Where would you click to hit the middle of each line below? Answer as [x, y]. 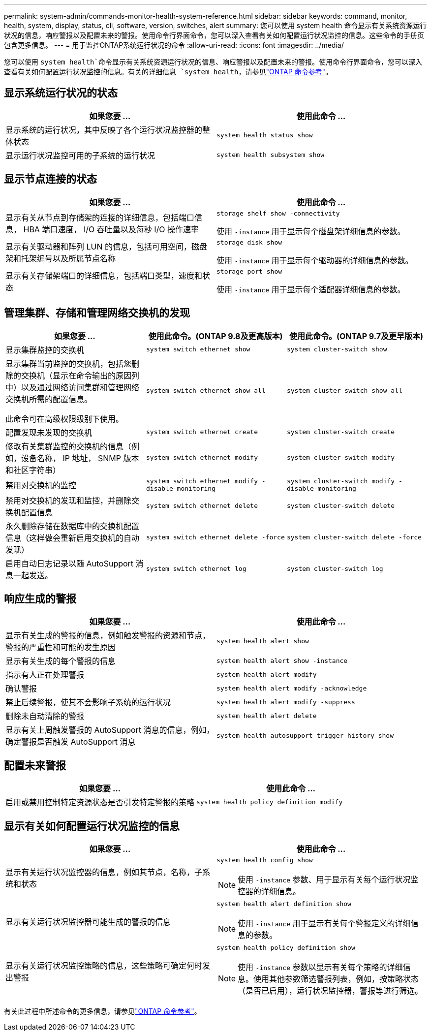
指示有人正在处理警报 [45, 675]
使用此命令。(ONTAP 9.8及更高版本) [215, 336]
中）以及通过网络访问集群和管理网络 [73, 387]
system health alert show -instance [282, 660]
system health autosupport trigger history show [305, 735]
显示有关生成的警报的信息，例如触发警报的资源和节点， [108, 636]
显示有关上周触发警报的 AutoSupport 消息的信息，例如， [110, 730]
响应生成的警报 [40, 598]
